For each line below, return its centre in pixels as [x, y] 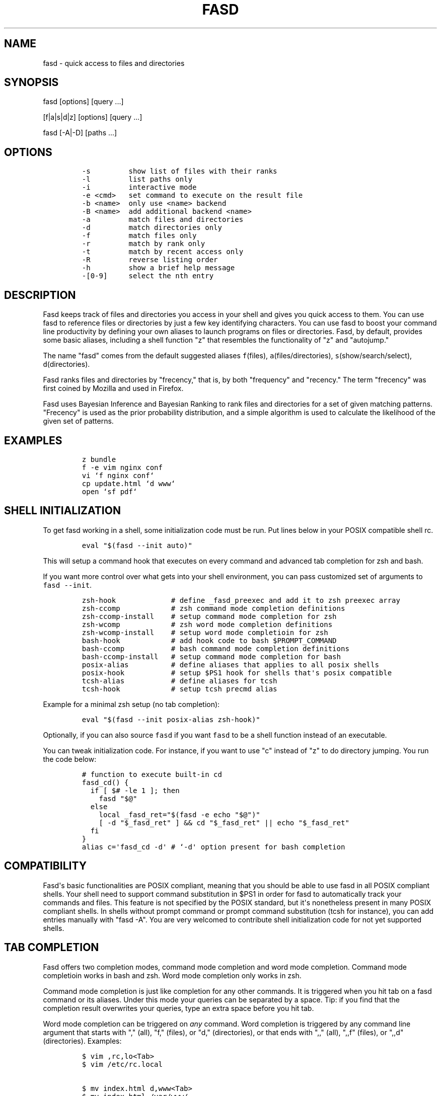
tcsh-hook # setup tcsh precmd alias [179, 689]
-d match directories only [152, 228]
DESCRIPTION [40, 295]
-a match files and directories [163, 220]
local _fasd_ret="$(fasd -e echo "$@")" [179, 814]
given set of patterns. [78, 421]
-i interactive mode [139, 187]
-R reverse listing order [150, 260]
